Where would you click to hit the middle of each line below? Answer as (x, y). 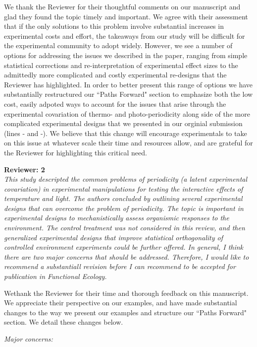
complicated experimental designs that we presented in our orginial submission (123, 123)
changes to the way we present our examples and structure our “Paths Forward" (126, 312)
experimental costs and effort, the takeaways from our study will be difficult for (125, 35)
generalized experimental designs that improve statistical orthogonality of (113, 237)
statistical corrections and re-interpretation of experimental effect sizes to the (121, 65)
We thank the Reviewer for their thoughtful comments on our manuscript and (122, 6)
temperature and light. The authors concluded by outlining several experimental (123, 198)
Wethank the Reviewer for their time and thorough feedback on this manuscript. (126, 293)
